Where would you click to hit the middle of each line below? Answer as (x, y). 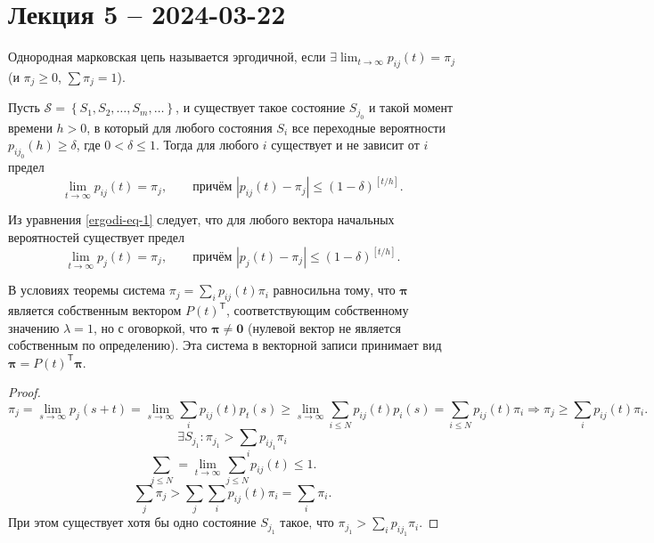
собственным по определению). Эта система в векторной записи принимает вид (225, 345)
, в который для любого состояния (180, 127)
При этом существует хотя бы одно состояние (132, 522)
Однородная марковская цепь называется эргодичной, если (167, 57)
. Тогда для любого (207, 145)
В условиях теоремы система (87, 290)
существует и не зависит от (345, 145)
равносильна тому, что (334, 290)
